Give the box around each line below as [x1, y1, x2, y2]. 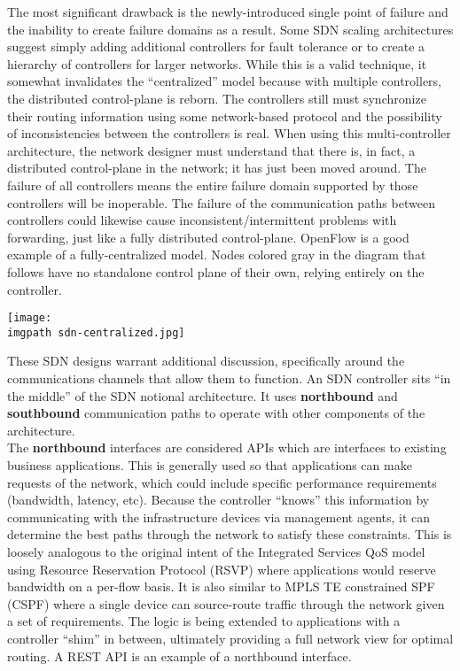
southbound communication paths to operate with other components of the [7, 404, 425, 422]
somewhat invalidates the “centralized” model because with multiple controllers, [7, 72, 441, 90]
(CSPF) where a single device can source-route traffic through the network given [7, 594, 445, 613]
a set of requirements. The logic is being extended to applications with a [7, 612, 401, 630]
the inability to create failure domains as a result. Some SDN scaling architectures [7, 19, 454, 38]
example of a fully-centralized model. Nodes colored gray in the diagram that [7, 245, 426, 264]
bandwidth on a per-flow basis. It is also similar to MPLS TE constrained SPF [7, 577, 435, 596]
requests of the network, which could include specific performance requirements [7, 473, 437, 491]
